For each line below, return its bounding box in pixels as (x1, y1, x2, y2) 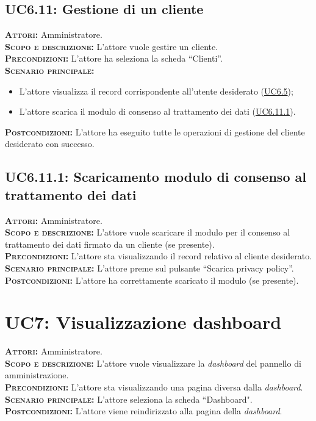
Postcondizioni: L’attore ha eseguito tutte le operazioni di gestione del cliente (5, 125, 305, 138)
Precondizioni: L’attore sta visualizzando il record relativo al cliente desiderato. (5, 250, 312, 262)
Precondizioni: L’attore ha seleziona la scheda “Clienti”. (5, 52, 223, 65)
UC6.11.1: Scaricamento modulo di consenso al (5, 167, 306, 186)
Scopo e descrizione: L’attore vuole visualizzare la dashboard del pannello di (5, 356, 301, 369)
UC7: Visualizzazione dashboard (5, 309, 282, 334)
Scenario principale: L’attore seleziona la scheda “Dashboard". (5, 392, 253, 405)
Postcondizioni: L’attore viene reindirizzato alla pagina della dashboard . (5, 405, 282, 417)
